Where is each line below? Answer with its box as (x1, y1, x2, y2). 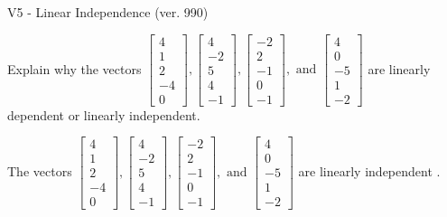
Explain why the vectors (7, 59, 142, 78)
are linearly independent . (298, 161, 441, 180)
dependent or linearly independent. (7, 105, 200, 124)
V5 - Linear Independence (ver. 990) (7, 3, 209, 21)
